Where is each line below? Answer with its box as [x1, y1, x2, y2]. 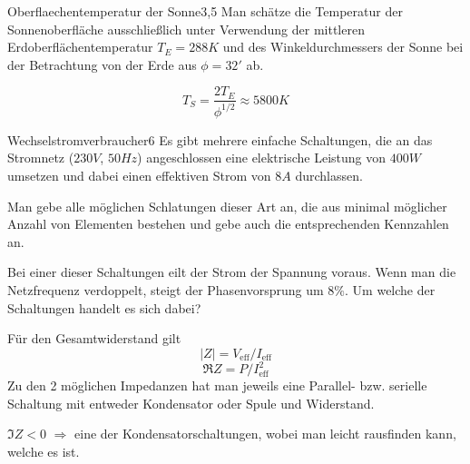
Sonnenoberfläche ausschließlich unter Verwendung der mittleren [7, 19, 365, 38]
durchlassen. [295, 165, 363, 184]
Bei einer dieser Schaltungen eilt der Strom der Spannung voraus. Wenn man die [7, 262, 456, 281]
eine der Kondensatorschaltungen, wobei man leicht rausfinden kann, [74, 424, 456, 443]
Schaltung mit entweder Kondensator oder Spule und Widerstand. [7, 393, 375, 412]
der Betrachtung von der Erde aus [7, 54, 197, 74]
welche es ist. [7, 442, 80, 460]
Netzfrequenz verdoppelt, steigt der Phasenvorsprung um [7, 280, 324, 299]
